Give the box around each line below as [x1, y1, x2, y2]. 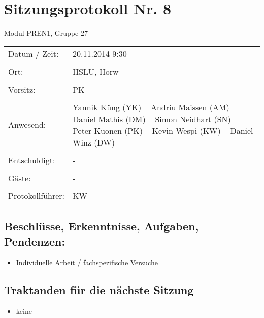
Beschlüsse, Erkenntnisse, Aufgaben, [4, 218, 199, 234]
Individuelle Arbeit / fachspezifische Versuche [16, 257, 158, 268]
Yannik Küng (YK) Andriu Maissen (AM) [73, 101, 229, 113]
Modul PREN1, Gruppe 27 [4, 27, 88, 38]
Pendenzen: [4, 233, 65, 249]
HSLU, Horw [73, 65, 119, 77]
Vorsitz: [8, 83, 36, 95]
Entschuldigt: [8, 154, 55, 166]
